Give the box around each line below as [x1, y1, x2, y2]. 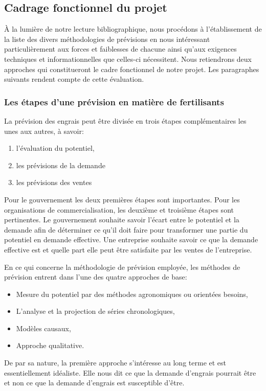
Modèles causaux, [16, 323, 71, 333]
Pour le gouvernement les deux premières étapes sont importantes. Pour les [4, 194, 240, 204]
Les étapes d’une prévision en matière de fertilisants [4, 95, 224, 108]
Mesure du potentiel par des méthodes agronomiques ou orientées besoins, [16, 288, 248, 299]
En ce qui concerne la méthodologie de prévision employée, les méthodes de [4, 261, 240, 272]
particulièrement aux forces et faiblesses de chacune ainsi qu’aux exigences [4, 43, 237, 54]
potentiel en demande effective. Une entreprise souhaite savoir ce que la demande [4, 234, 258, 245]
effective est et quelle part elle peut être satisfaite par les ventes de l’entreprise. [4, 244, 252, 255]
